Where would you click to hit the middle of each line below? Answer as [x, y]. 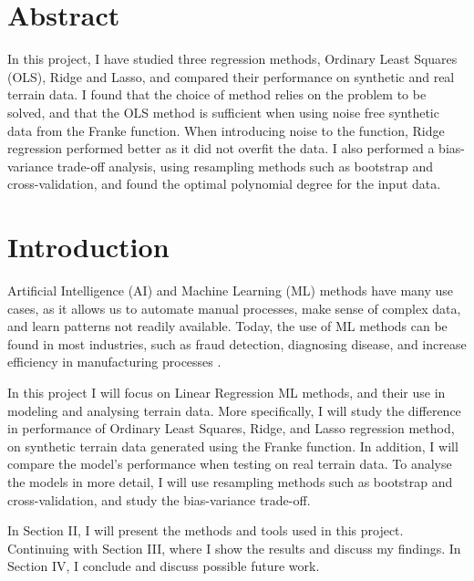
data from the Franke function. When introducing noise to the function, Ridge [226, 130]
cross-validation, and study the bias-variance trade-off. [159, 499]
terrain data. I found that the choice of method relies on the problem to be [217, 94]
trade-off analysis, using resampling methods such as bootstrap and [245, 166]
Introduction [88, 247]
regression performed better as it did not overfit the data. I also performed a [221, 148]
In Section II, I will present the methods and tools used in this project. [206, 530]
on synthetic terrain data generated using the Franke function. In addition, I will [233, 446]
